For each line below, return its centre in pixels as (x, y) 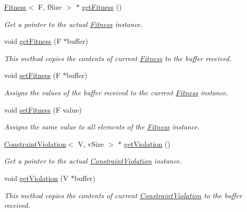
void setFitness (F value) (43, 109)
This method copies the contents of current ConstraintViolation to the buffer (123, 195)
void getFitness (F (33, 41)
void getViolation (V (36, 178)
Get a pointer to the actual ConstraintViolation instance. (93, 161)
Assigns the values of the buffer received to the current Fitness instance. (116, 92)
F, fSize (50, 7)
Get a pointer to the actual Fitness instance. (73, 24)
